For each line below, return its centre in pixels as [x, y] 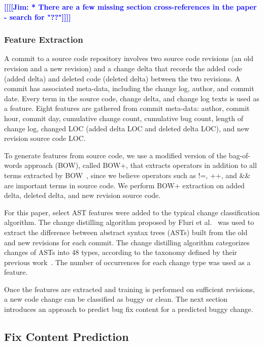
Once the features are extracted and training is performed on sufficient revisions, [129, 289]
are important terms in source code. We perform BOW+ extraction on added [124, 185]
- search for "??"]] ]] [38, 17]
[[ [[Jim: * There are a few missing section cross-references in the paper [130, 7]
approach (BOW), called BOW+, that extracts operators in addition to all [141, 165]
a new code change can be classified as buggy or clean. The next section [116, 299]
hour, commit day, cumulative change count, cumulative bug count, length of [124, 118]
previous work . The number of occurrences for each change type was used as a [127, 262]
